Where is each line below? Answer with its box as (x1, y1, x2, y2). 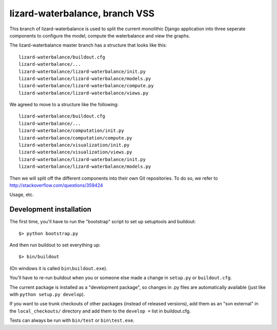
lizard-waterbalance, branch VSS (9, 8, 155, 19)
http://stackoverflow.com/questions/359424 (9, 182, 104, 188)
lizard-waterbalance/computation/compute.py (18, 135, 133, 141)
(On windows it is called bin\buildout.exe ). (9, 265, 108, 271)
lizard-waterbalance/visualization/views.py (18, 149, 133, 155)
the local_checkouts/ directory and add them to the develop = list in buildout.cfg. (9, 308, 191, 314)
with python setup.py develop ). (9, 292, 85, 297)
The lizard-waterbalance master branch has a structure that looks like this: (9, 42, 167, 48)
